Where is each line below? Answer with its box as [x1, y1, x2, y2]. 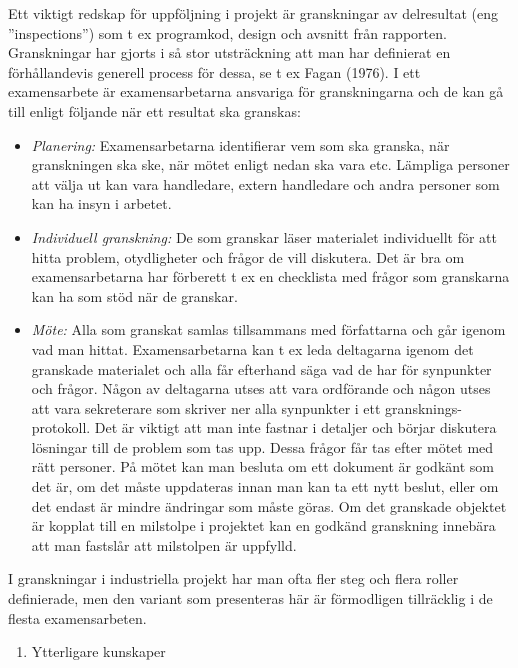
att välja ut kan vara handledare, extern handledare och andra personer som [31, 173, 500, 194]
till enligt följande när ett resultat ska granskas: [8, 100, 301, 121]
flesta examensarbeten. [8, 607, 147, 628]
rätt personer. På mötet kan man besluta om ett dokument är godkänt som [31, 456, 494, 477]
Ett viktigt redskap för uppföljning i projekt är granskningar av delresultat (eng [8, 3, 499, 23]
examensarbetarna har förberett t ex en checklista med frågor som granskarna [31, 266, 510, 287]
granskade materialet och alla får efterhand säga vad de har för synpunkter [31, 358, 492, 379]
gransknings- [385, 397, 462, 418]
